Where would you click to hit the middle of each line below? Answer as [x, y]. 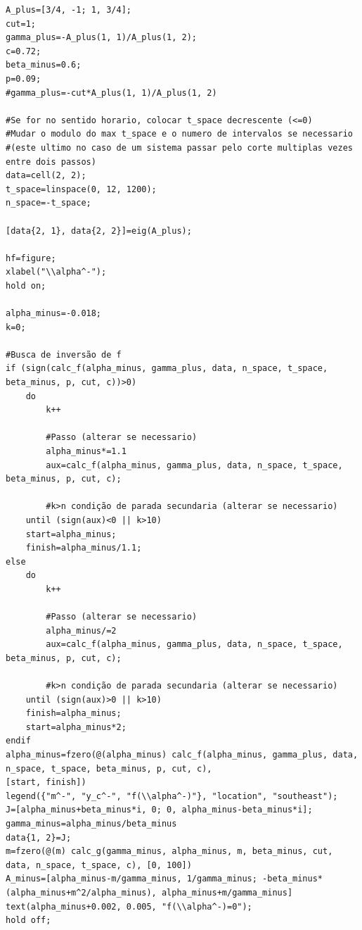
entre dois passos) [51, 162]
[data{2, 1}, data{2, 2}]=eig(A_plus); [99, 231]
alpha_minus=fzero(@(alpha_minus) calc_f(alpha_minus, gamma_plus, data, [182, 755]
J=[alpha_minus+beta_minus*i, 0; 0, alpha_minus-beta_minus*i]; [159, 810]
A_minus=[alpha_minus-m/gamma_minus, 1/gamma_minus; [131, 879]
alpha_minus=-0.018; [54, 314]
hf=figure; [31, 258]
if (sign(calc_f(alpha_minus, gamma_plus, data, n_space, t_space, [167, 369]
